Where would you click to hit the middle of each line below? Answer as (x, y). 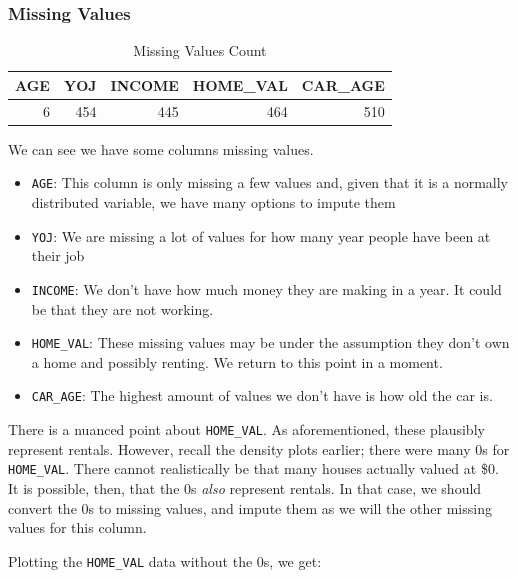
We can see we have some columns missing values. (161, 148)
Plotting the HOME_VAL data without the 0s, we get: (165, 560)
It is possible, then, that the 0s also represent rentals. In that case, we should (245, 487)
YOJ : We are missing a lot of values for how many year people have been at (261, 235)
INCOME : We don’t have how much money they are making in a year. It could (266, 288)
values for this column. (77, 527)
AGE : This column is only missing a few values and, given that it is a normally (269, 182)
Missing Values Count (200, 50)
